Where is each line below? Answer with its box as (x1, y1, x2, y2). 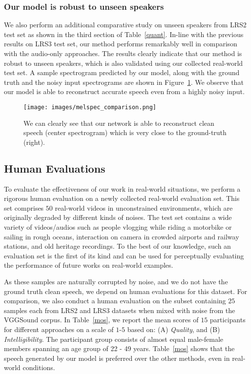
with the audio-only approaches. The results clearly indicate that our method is (4, 48, 242, 58)
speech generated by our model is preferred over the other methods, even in (4, 353, 230, 363)
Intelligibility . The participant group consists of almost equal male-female (4, 334, 224, 344)
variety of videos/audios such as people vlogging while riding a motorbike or (4, 221, 232, 232)
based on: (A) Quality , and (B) (127, 324, 220, 334)
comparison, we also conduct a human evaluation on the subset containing (4, 295, 226, 306)
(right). (23, 137, 45, 147)
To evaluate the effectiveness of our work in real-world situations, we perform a (4, 183, 241, 194)
